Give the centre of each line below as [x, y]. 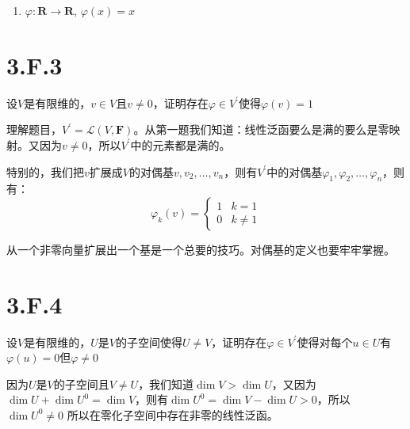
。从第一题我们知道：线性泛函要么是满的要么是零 [261, 129]
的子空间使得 [149, 342]
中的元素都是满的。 [180, 144]
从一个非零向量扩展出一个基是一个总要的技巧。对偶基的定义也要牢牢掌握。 [201, 249]
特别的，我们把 [45, 171]
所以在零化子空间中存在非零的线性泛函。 [172, 414]
